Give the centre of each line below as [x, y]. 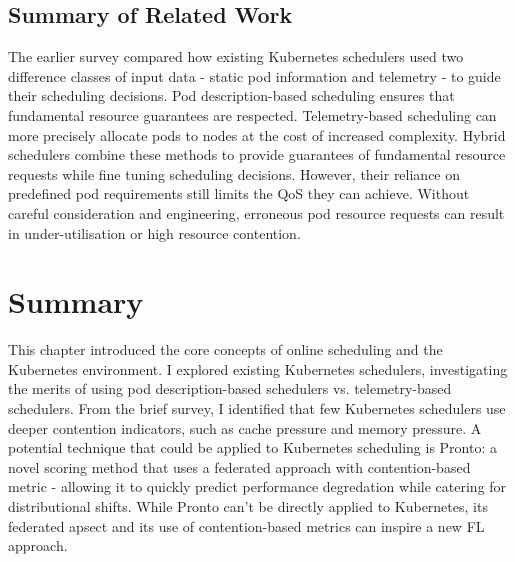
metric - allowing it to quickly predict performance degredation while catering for [257, 486]
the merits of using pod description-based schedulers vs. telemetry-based [230, 388]
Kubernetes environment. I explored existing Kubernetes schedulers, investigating [258, 368]
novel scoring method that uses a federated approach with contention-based [239, 466]
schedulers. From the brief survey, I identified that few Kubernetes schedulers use [257, 408]
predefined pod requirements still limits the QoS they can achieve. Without [239, 193]
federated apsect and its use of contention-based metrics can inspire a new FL [246, 525]
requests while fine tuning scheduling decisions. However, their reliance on [234, 173]
